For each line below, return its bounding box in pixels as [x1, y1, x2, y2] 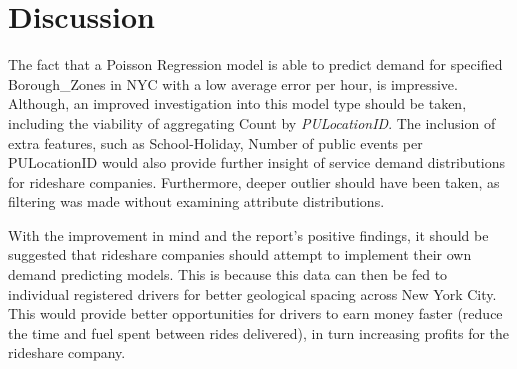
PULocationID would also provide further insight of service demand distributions [8, 152, 506, 173]
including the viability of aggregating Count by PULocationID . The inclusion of [8, 112, 496, 133]
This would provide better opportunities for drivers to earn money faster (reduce [8, 303, 503, 324]
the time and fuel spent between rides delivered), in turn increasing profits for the [8, 322, 510, 343]
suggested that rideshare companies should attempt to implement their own [8, 244, 472, 265]
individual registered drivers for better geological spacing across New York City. [8, 283, 497, 304]
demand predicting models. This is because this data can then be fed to [8, 264, 448, 285]
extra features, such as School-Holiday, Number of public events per [8, 132, 423, 153]
